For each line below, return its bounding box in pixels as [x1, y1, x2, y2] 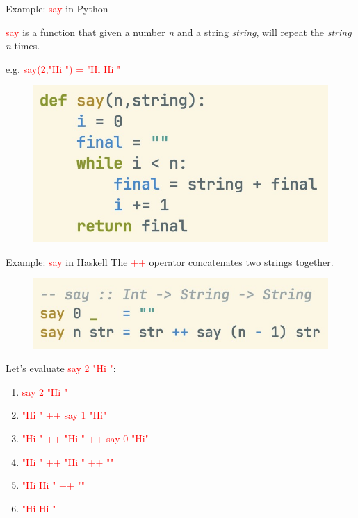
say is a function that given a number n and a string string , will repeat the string [6, 24, 352, 39]
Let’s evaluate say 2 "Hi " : [6, 361, 116, 376]
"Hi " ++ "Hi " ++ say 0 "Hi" [22, 431, 149, 445]
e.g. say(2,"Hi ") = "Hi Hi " [6, 61, 121, 76]
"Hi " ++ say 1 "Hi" [22, 408, 107, 422]
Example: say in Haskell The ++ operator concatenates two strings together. [6, 254, 334, 269]
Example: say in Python [6, 1, 108, 15]
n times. [6, 38, 40, 53]
